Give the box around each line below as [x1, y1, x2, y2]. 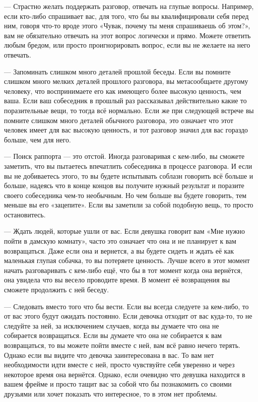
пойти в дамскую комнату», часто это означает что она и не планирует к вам [4, 236, 237, 246]
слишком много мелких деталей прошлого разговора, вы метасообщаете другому [4, 76, 249, 86]
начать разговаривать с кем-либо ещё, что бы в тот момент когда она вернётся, [4, 265, 243, 275]
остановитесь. [4, 209, 46, 219]
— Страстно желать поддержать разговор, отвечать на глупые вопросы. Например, [4, 1, 254, 11]
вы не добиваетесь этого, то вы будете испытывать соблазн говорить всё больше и [4, 170, 253, 181]
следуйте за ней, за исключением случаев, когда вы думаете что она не [4, 320, 219, 331]
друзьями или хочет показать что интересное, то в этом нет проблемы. [4, 388, 218, 399]
